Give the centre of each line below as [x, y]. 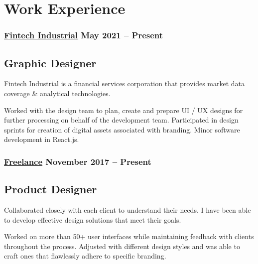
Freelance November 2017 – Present [78, 161]
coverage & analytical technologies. [57, 93]
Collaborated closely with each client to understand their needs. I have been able [128, 210]
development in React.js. [42, 139]
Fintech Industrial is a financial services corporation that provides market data [125, 83]
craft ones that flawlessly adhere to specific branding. [85, 256]
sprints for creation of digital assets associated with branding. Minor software [122, 129]
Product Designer [51, 189]
